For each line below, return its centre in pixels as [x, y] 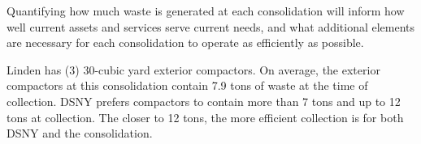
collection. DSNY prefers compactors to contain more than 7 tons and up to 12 [204, 101]
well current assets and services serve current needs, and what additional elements [211, 26]
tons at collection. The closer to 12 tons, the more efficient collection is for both [205, 117]
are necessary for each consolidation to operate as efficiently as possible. [185, 42]
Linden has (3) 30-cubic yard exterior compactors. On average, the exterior [193, 69]
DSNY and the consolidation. [80, 133]
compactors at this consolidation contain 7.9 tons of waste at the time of [187, 85]
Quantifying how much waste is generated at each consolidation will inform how [206, 11]
